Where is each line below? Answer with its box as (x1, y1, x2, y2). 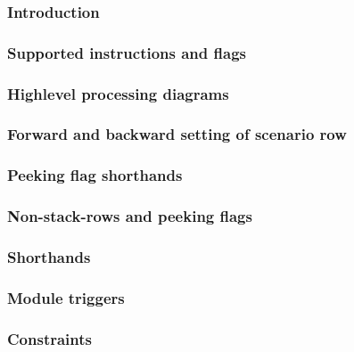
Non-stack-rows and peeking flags (7, 205, 252, 227)
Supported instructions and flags (7, 41, 246, 63)
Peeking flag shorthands (7, 164, 183, 186)
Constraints (7, 327, 92, 349)
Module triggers (7, 286, 125, 308)
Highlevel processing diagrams (7, 82, 229, 104)
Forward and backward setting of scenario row (7, 123, 347, 145)
